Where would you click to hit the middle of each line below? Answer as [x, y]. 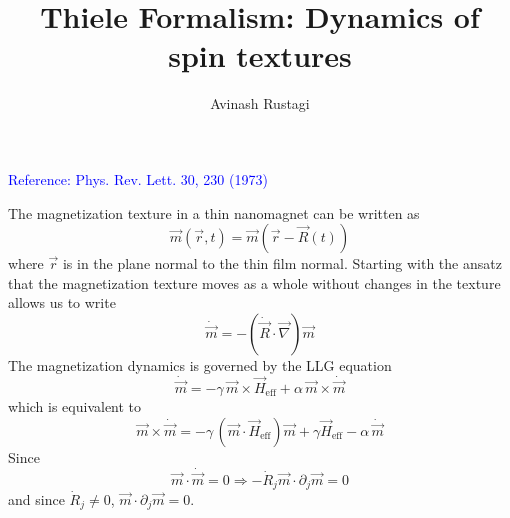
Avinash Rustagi [260, 103]
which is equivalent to [75, 405]
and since [36, 498]
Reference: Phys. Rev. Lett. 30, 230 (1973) [138, 178]
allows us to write [62, 302]
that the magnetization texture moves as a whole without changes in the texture [254, 282]
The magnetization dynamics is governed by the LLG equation [200, 364]
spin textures [260, 55]
